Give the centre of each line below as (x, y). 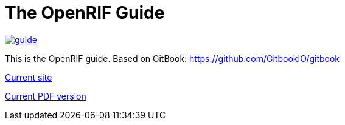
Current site (29, 77)
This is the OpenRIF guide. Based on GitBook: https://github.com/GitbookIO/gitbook (172, 58)
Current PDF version (46, 96)
